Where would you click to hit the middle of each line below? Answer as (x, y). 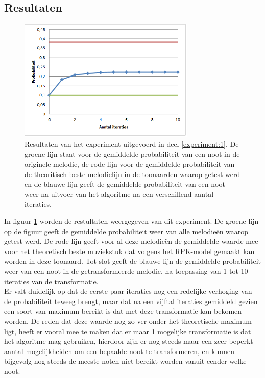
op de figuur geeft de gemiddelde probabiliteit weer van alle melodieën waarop (126, 231)
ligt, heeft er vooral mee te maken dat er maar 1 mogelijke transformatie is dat (128, 331)
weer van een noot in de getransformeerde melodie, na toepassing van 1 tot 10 (126, 271)
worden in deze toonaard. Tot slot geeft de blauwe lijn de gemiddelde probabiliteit (133, 261)
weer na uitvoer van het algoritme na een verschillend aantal (119, 194)
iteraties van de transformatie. (51, 281)
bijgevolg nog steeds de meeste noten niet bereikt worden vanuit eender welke (125, 361)
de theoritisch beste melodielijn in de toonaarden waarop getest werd (132, 174)
